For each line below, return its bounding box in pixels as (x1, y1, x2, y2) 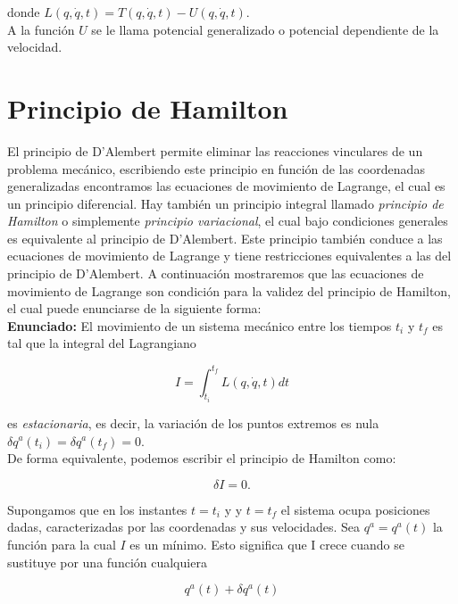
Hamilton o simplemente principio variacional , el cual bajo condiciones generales (7, 211, 448, 230)
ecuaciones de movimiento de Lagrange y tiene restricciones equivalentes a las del (7, 246, 452, 265)
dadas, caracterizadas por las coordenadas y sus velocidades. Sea (7, 517, 361, 536)
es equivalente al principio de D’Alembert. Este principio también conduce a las (7, 228, 443, 247)
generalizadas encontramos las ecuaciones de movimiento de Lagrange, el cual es (7, 177, 446, 195)
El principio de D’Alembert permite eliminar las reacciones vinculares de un (7, 141, 423, 160)
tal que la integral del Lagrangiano (7, 334, 196, 352)
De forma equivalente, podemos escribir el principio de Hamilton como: (7, 449, 396, 467)
